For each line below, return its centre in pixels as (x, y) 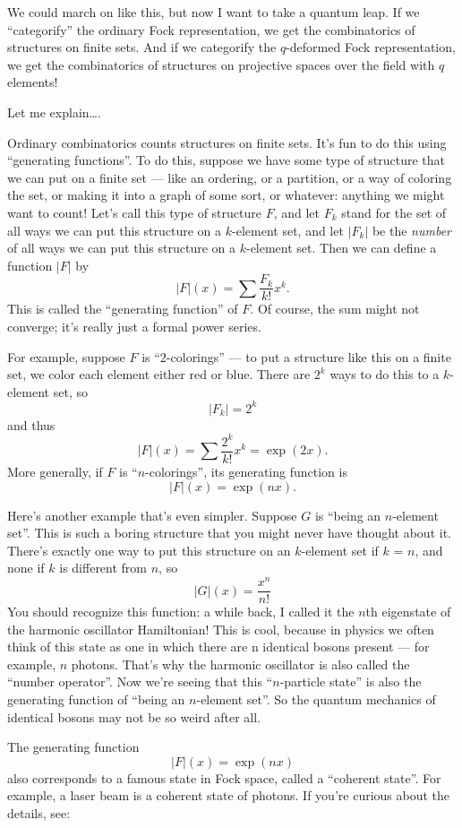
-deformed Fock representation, (371, 47)
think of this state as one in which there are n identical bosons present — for (218, 647)
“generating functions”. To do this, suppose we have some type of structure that (227, 160)
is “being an (348, 515)
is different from (103, 568)
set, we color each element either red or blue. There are (159, 374)
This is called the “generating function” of (123, 309)
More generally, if (55, 471)
